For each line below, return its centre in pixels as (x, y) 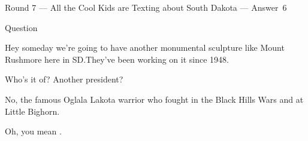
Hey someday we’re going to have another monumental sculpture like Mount (145, 47)
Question (21, 27)
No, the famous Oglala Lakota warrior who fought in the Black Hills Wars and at (154, 99)
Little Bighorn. (32, 111)
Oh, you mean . (33, 131)
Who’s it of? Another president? (64, 79)
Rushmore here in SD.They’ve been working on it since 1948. (117, 59)
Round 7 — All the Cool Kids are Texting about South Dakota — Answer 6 (146, 7)
